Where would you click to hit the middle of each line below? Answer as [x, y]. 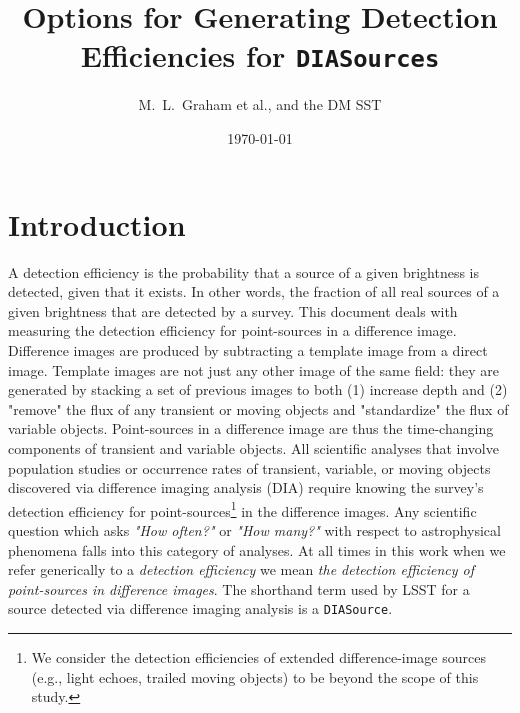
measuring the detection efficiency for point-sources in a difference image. [232, 330]
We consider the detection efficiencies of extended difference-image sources [258, 656]
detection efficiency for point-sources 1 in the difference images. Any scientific [242, 509]
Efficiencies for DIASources [260, 55]
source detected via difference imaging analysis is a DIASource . [200, 608]
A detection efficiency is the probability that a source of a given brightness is [244, 271]
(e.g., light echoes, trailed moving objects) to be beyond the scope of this [255, 676]
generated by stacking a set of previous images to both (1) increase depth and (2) [258, 389]
